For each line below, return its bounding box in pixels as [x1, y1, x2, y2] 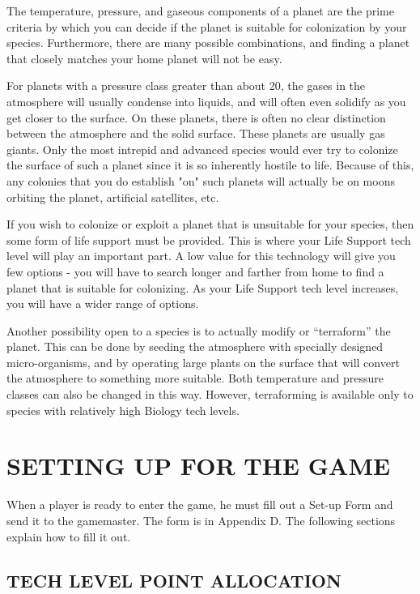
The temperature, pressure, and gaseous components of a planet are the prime [6, 2, 394, 19]
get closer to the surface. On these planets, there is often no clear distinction [6, 109, 386, 126]
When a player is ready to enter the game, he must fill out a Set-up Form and [6, 496, 393, 513]
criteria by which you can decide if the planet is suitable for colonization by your [6, 18, 407, 35]
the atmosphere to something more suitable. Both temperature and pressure [6, 370, 384, 387]
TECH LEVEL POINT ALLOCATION [6, 567, 342, 592]
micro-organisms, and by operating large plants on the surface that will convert [6, 353, 400, 370]
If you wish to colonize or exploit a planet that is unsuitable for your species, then [6, 216, 414, 233]
